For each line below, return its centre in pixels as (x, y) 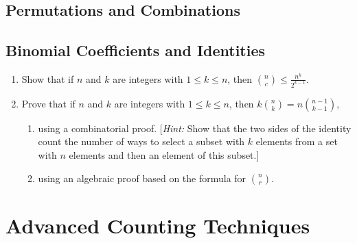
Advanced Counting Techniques (158, 225)
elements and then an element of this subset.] (164, 155)
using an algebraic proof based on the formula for (142, 178)
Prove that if (48, 103)
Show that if (48, 78)
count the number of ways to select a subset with (141, 141)
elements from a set (297, 141)
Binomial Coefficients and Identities (136, 50)
